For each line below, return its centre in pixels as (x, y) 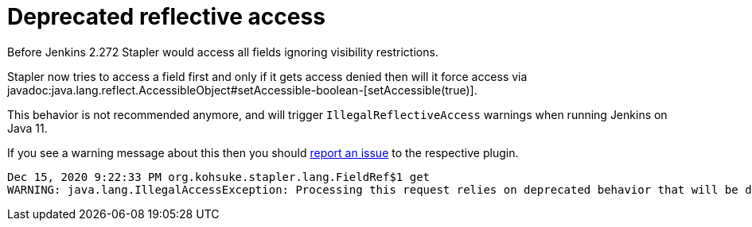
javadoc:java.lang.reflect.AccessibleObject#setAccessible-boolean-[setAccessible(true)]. (242, 90)
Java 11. (27, 128)
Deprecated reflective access (166, 17)
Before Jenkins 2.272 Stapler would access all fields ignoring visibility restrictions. (223, 52)
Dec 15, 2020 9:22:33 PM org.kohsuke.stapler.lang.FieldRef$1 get (219, 177)
